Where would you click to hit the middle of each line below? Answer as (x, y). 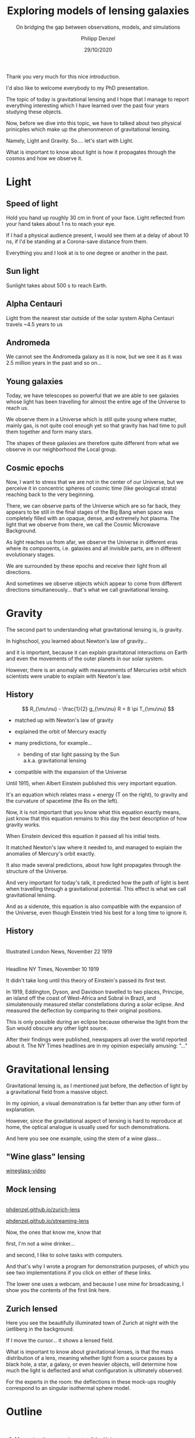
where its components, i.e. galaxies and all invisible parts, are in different (93, 548)
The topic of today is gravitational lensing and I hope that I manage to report (97, 99)
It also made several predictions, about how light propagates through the (93, 865)
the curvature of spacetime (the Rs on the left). (62, 801)
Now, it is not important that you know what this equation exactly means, (93, 812)
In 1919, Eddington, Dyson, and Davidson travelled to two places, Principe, (95, 992)
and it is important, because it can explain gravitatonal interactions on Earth (97, 652)
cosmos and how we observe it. (44, 158)
